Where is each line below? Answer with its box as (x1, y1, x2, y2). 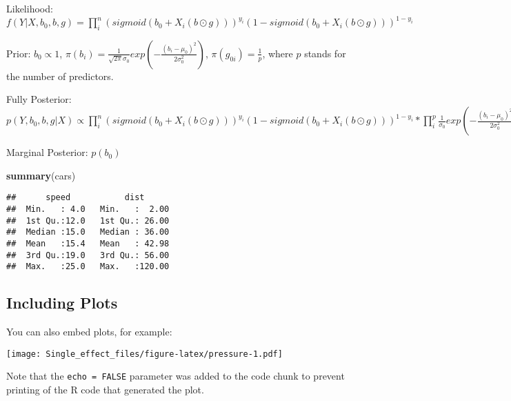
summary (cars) (6, 168, 76, 182)
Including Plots (6, 292, 118, 313)
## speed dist (6, 193, 145, 203)
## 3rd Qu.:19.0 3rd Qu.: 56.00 (6, 250, 170, 260)
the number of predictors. (6, 68, 114, 83)
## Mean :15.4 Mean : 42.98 (6, 238, 170, 248)
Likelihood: (6, 1, 53, 15)
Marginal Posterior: (6, 145, 88, 159)
